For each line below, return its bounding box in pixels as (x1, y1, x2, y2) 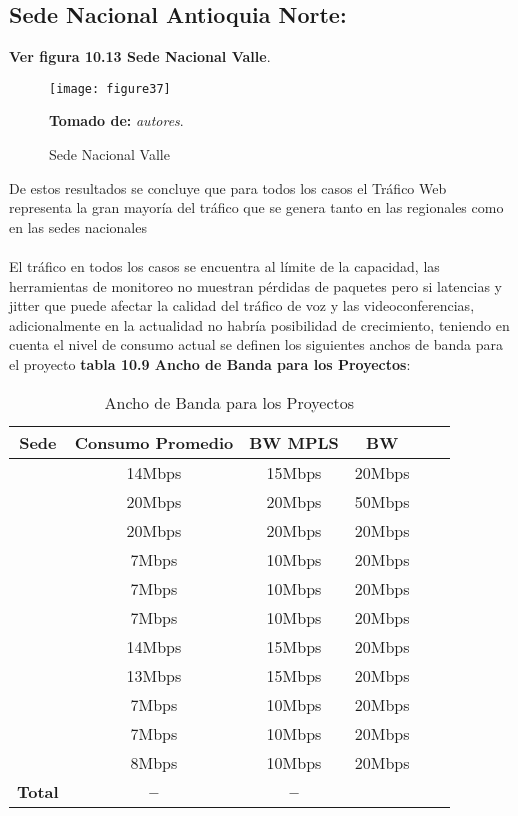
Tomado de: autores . (49, 110, 184, 131)
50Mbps (354, 489, 410, 513)
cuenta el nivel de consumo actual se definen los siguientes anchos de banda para (9, 334, 503, 355)
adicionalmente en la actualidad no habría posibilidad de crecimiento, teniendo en (9, 314, 510, 335)
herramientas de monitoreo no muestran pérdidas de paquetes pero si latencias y (9, 275, 503, 296)
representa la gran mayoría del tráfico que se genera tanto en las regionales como (9, 197, 504, 218)
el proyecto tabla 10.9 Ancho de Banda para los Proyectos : (9, 353, 411, 374)
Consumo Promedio (74, 430, 234, 454)
